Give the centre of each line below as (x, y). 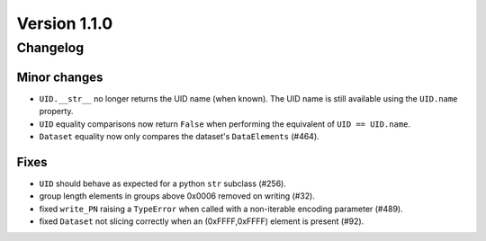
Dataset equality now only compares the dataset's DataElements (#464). (179, 136)
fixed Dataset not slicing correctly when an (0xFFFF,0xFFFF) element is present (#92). (202, 221)
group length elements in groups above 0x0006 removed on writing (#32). (177, 196)
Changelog (50, 48)
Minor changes (60, 77)
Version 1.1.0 (65, 23)
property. (56, 112)
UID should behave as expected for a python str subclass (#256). (163, 183)
